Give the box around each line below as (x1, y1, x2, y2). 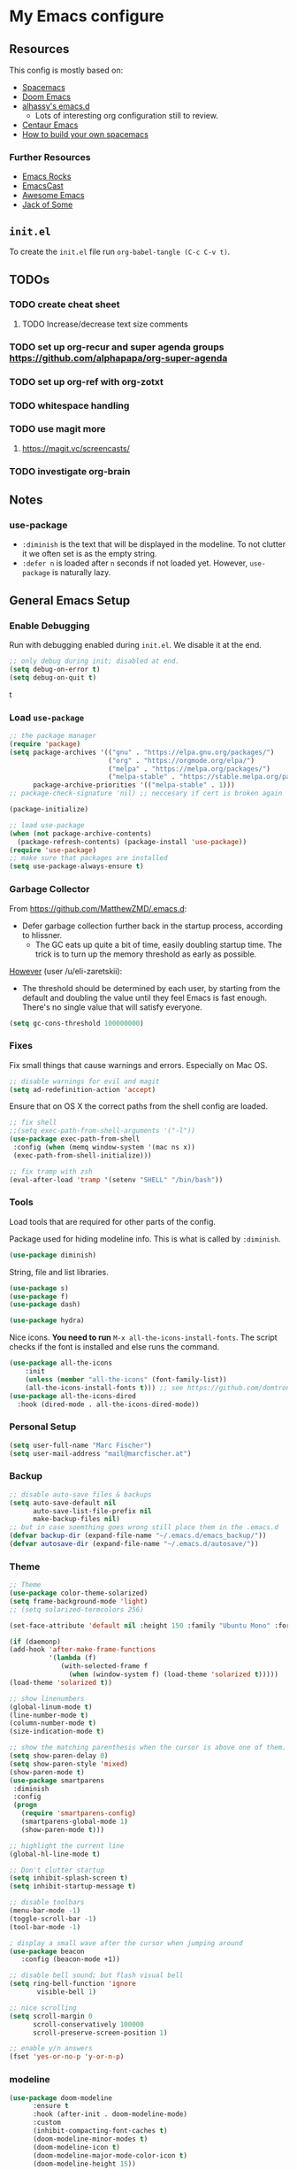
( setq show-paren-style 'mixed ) (9, 1759, 128, 1768)
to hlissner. (21, 929, 63, 940)
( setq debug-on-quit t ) (9, 673, 97, 682)
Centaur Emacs (21, 119, 79, 130)
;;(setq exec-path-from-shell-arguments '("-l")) (9, 1127, 196, 1135)
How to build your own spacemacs (21, 129, 148, 139)
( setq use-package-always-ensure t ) (9, 862, 144, 871)
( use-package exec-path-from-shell (9, 1135, 141, 1143)
